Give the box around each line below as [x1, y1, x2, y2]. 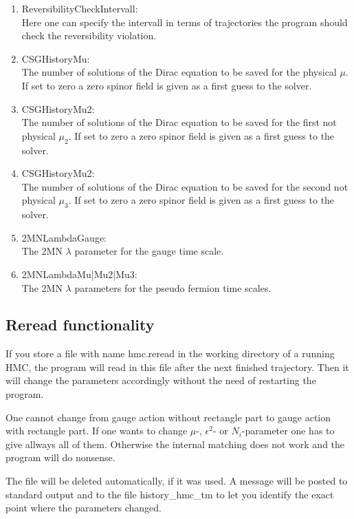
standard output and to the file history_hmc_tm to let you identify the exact [5, 487, 334, 501]
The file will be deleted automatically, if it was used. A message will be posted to [5, 474, 348, 488]
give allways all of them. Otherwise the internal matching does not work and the [5, 436, 345, 451]
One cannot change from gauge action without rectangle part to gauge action [5, 410, 331, 424]
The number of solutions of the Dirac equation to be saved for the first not [21, 115, 337, 129]
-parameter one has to [241, 423, 335, 438]
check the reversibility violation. [21, 28, 157, 43]
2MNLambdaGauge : [21, 230, 107, 244]
